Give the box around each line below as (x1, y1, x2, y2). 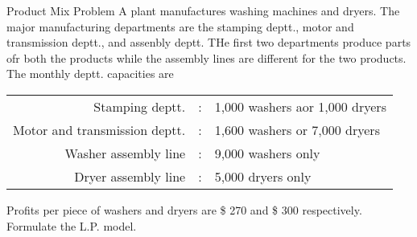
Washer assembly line (64, 143, 186, 162)
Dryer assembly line (74, 166, 186, 186)
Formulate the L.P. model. (6, 217, 137, 234)
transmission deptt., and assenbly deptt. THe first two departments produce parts (6, 34, 411, 51)
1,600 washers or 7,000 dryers (214, 120, 380, 139)
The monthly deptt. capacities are (6, 65, 174, 82)
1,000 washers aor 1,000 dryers (214, 96, 386, 116)
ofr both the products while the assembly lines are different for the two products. (6, 49, 407, 66)
